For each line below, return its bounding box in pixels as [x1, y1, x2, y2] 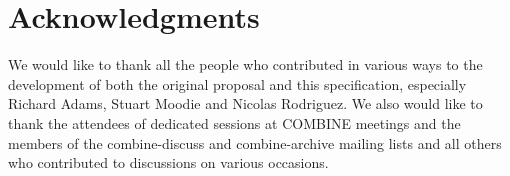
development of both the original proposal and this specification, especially [8, 73, 467, 94]
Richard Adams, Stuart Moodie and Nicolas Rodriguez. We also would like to [8, 93, 483, 114]
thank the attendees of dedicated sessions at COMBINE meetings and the [8, 112, 461, 133]
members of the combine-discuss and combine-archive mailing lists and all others [8, 132, 502, 153]
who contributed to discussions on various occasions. [8, 152, 329, 173]
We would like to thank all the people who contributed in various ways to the [8, 54, 483, 75]
